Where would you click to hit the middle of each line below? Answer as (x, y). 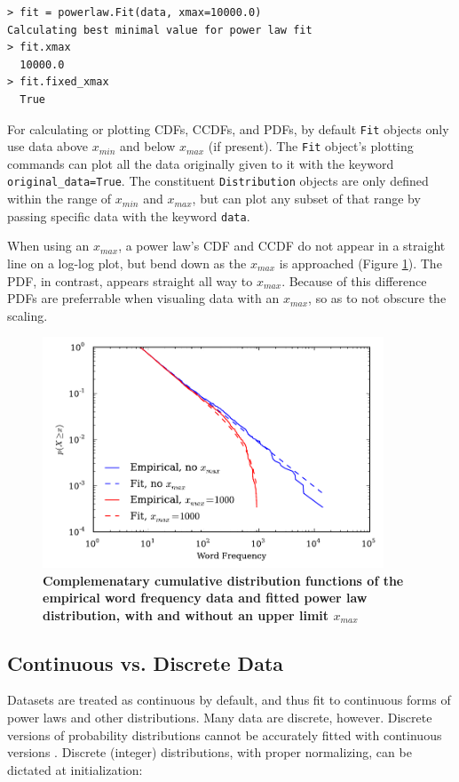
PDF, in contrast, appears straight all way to (130, 280)
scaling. (28, 315)
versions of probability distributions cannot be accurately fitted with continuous (225, 734)
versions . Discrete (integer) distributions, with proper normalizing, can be (210, 752)
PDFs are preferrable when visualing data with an (143, 298)
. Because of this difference (354, 280)
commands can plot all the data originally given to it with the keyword (201, 163)
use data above (48, 146)
